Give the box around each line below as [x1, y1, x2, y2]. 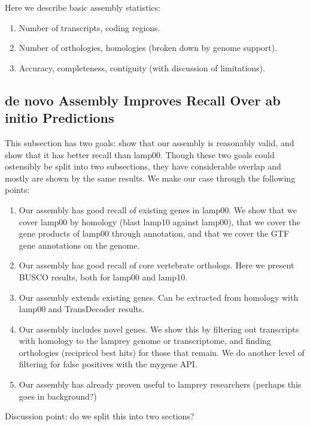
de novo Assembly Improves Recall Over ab [5, 90, 281, 109]
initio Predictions [5, 108, 114, 127]
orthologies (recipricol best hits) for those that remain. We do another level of [19, 346, 305, 358]
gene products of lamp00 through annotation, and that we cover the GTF [19, 227, 290, 240]
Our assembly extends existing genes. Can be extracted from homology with [19, 291, 299, 303]
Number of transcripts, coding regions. [19, 21, 160, 34]
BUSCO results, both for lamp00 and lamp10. [19, 270, 188, 283]
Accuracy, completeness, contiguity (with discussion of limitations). [19, 61, 265, 74]
